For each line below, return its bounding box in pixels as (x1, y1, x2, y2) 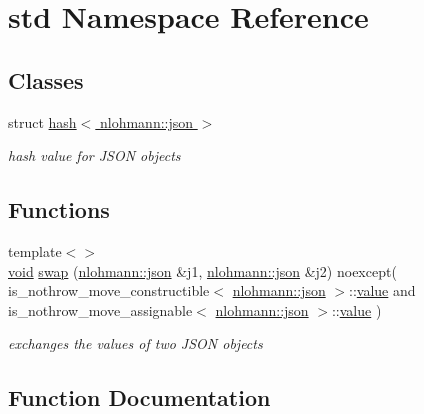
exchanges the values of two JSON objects (8, 333, 263, 354)
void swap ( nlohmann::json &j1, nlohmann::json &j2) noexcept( (8, 260, 397, 281)
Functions (8, 194, 110, 225)
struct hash (8, 111, 77, 132)
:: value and (349, 280, 416, 301)
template (8, 240, 62, 261)
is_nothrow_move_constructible (8, 280, 210, 301)
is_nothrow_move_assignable (8, 299, 193, 320)
